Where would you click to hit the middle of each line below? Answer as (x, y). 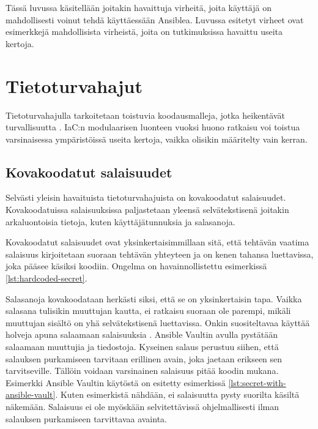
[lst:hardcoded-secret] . (46, 278)
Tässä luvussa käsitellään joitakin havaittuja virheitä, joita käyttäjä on (139, 7)
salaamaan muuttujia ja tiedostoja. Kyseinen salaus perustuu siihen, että (142, 347)
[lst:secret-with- (257, 382)
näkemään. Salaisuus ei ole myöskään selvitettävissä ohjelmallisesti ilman (142, 406)
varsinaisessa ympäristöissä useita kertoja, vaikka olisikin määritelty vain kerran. (157, 139)
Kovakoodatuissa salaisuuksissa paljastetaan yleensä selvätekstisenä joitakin (147, 210)
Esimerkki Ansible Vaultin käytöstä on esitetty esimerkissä (116, 382)
